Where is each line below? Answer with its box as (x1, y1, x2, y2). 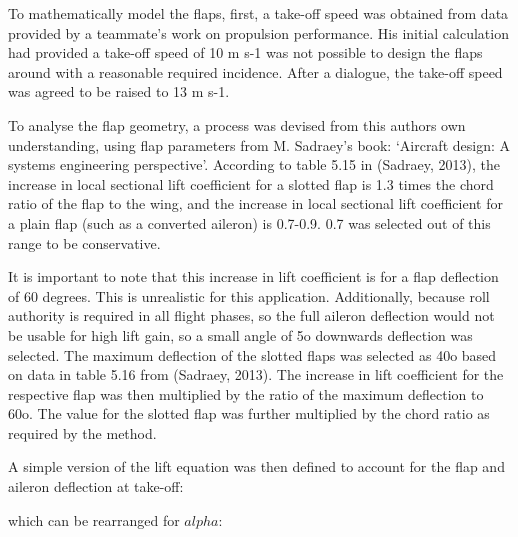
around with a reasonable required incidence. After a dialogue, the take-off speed (8, 61, 503, 82)
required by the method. (8, 422, 157, 443)
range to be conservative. (8, 232, 161, 253)
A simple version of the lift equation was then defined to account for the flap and (8, 456, 505, 477)
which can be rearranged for (8, 509, 180, 530)
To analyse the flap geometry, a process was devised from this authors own (8, 114, 466, 135)
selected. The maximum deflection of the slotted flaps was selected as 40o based (8, 344, 497, 365)
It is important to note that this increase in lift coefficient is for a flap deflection (8, 266, 499, 287)
